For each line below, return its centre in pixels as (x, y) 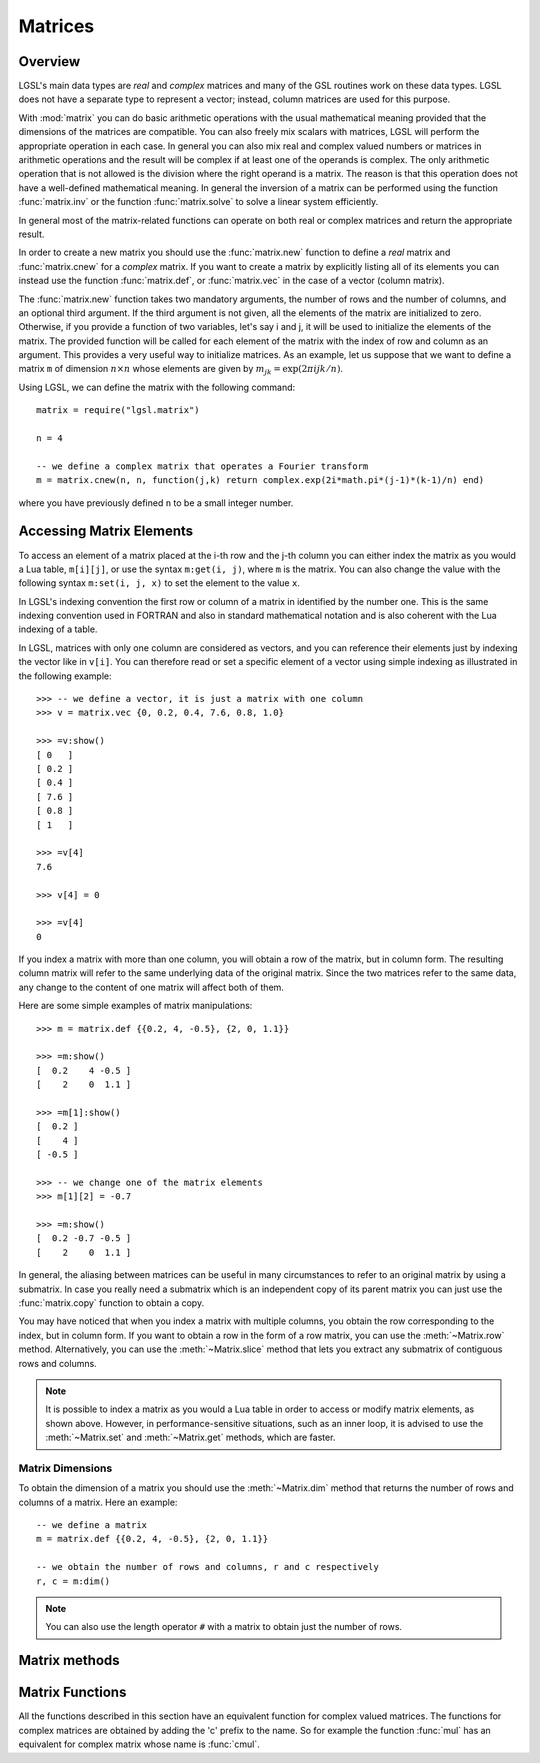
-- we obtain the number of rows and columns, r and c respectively (207, 1567)
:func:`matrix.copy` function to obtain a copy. (111, 1303)
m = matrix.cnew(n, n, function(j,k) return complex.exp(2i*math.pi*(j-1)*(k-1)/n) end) (260, 480)
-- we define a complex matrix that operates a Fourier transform (202, 466)
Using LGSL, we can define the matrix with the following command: (157, 387)
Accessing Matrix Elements (106, 531)
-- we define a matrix (92, 1525)
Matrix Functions (72, 1692)
